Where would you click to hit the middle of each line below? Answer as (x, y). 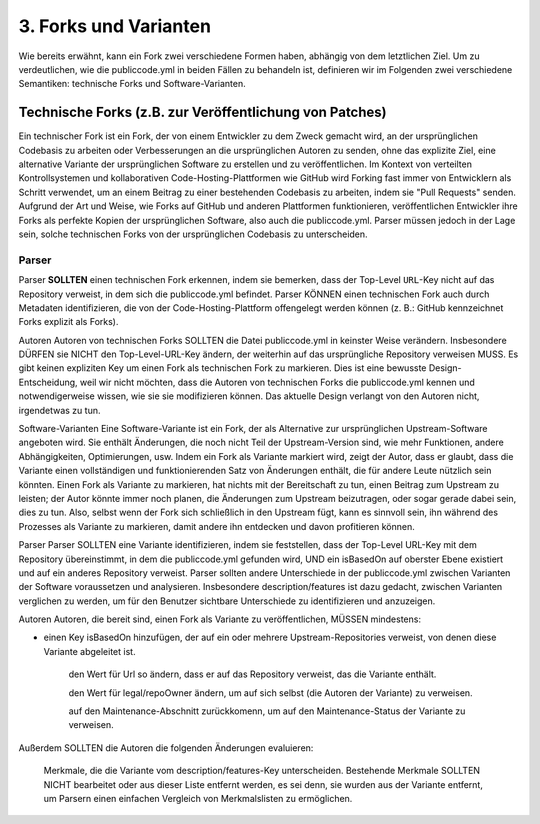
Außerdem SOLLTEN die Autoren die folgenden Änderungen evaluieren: (166, 747)
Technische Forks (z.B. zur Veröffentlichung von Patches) (202, 112)
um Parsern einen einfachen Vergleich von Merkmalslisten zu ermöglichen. (198, 798)
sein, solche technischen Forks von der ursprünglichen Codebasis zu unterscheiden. (193, 234)
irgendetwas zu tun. (59, 410)
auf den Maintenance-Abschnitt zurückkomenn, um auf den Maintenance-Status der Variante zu (267, 711)
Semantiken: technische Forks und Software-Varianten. (132, 84)
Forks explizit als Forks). (68, 322)
